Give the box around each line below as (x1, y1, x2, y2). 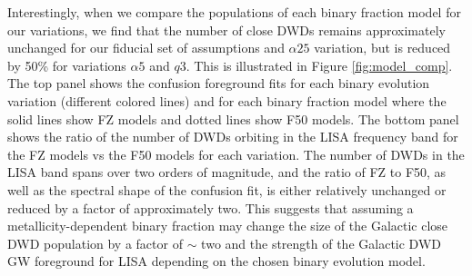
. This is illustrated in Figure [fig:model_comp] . (186, 55, 453, 74)
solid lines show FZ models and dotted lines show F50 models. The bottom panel (7, 109, 459, 128)
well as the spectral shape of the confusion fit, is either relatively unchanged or (7, 180, 447, 199)
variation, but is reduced (314, 38, 451, 57)
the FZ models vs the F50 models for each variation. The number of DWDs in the (7, 144, 465, 163)
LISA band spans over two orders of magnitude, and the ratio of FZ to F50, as (7, 163, 447, 182)
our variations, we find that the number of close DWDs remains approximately (7, 20, 446, 39)
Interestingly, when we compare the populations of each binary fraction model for (7, 3, 461, 21)
